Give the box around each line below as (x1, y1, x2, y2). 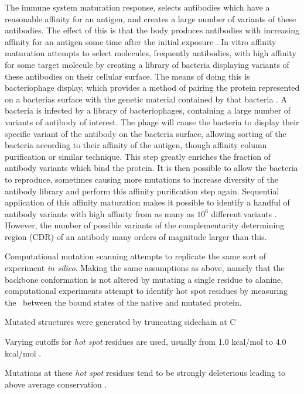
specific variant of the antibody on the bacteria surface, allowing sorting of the (5, 127, 286, 139)
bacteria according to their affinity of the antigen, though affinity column (5, 139, 267, 151)
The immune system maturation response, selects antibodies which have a (5, 1, 270, 13)
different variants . (211, 207, 277, 220)
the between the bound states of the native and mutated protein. (5, 296, 242, 308)
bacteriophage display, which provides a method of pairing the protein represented (5, 81, 300, 94)
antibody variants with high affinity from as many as (5, 207, 194, 220)
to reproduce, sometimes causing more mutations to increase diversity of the (5, 173, 278, 185)
